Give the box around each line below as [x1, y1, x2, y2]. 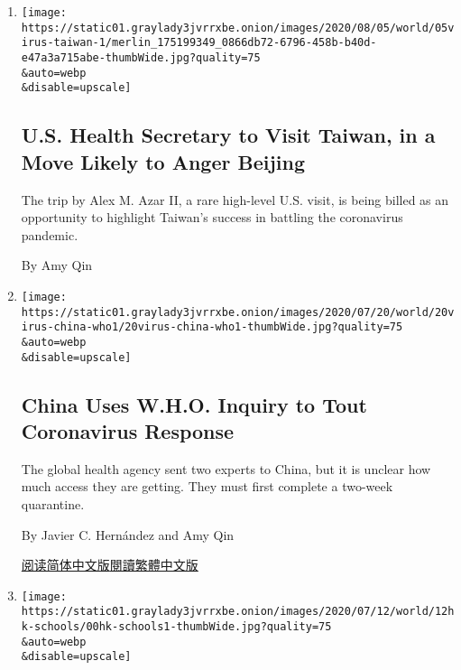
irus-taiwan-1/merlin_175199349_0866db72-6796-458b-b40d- [21, 36, 377, 50]
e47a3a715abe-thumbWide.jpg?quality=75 [21, 51, 261, 64]
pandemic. [21, 225, 78, 244]
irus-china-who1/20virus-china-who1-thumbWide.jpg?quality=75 [21, 321, 403, 334]
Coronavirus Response [21, 416, 235, 444]
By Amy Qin [21, 256, 93, 275]
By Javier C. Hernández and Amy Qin [21, 525, 235, 544]
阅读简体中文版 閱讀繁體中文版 [21, 555, 198, 574]
